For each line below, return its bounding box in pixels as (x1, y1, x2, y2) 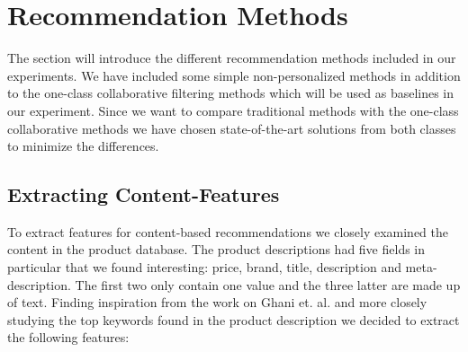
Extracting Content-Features (7, 180, 280, 208)
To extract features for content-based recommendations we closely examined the (7, 222, 449, 241)
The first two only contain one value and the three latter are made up (75, 275, 461, 294)
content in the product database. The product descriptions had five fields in (7, 240, 426, 259)
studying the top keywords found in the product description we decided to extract (7, 310, 460, 329)
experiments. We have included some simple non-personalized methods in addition (7, 66, 461, 84)
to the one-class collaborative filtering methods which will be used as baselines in (7, 84, 454, 102)
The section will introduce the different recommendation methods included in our (7, 48, 456, 67)
